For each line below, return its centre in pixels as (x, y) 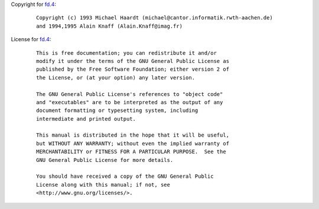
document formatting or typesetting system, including (117, 111)
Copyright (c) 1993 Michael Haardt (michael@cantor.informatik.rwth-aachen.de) (154, 18)
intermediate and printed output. (86, 119)
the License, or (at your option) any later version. (115, 77)
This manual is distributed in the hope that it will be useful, (133, 135)
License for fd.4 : (31, 39)
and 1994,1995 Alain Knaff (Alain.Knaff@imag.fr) (110, 26)
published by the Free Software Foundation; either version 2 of (133, 69)
